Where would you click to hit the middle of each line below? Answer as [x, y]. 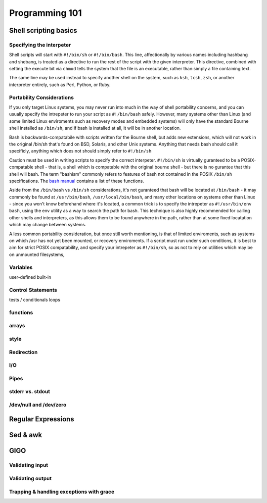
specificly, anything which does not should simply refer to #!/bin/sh [80, 151]
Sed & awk [25, 435]
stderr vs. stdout [30, 392]
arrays [17, 326]
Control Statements [33, 290]
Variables [21, 267]
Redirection [23, 352]
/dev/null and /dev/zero [38, 404]
